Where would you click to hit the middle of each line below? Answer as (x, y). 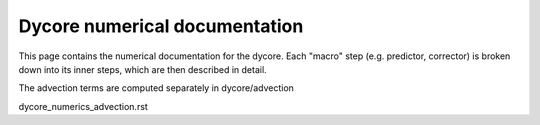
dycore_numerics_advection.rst (83, 106)
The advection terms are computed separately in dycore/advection (156, 88)
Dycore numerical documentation (161, 26)
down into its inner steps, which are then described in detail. (142, 69)
